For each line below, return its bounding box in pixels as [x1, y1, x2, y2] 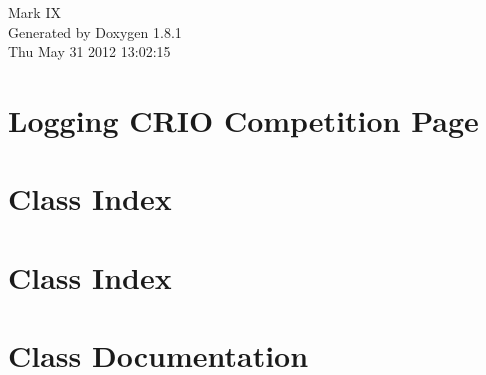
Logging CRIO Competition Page [8, 99, 479, 140]
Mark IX [8, 2, 61, 22]
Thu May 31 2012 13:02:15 [8, 41, 171, 62]
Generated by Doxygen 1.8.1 [8, 21, 182, 42]
